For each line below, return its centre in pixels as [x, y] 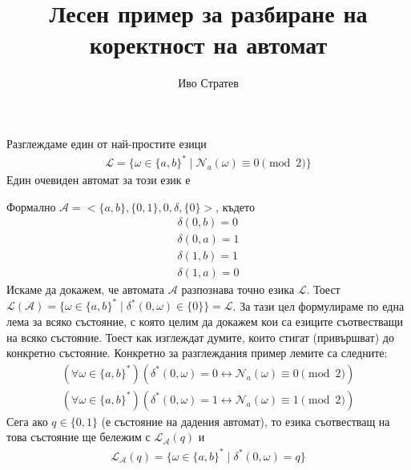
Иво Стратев [208, 83]
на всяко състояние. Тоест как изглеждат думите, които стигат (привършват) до [200, 337]
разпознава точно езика [238, 289]
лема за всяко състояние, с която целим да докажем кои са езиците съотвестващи [205, 321]
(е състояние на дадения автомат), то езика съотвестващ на [246, 421]
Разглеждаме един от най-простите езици [107, 143]
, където [235, 206]
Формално [31, 206]
